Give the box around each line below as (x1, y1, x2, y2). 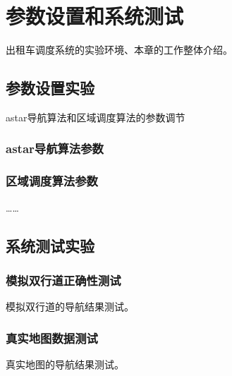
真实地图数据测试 (6, 329, 98, 346)
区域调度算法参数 (6, 172, 98, 190)
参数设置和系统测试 (6, 1, 184, 30)
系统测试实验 (6, 234, 94, 256)
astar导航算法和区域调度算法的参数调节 (6, 109, 185, 124)
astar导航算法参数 (6, 140, 104, 157)
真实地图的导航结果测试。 (6, 356, 124, 371)
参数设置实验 (6, 77, 94, 99)
